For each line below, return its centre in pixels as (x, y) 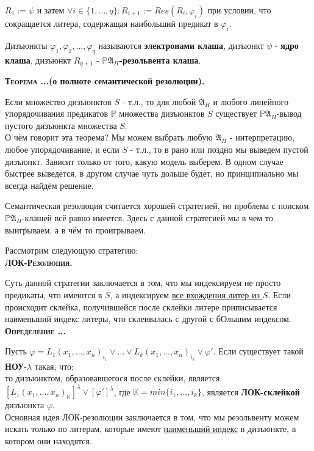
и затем (51, 10)
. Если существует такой (258, 351)
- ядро (287, 45)
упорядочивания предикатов (57, 113)
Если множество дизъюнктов (58, 101)
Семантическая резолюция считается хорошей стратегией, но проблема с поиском (157, 206)
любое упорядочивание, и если (62, 149)
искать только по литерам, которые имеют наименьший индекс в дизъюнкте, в (151, 429)
